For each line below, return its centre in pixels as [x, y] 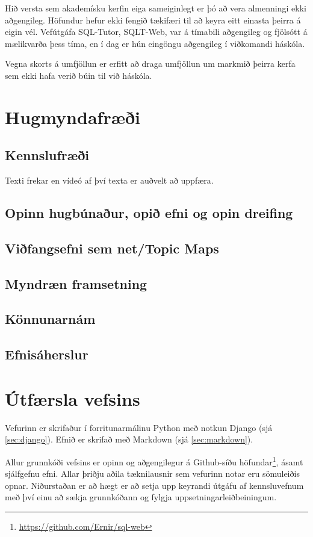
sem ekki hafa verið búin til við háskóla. [79, 75]
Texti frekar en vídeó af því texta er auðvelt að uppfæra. [109, 180]
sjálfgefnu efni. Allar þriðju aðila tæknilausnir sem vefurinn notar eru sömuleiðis [152, 473]
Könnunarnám [50, 319]
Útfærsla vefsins [73, 398]
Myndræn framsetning [76, 283]
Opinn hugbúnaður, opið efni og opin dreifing [149, 213]
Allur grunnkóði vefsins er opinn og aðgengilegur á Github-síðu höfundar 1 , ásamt [154, 461]
